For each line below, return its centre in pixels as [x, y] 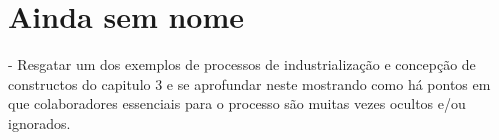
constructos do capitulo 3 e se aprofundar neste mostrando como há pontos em [249, 83]
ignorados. [39, 122]
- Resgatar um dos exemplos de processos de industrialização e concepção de [242, 64]
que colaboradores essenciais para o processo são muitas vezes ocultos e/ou [237, 103]
